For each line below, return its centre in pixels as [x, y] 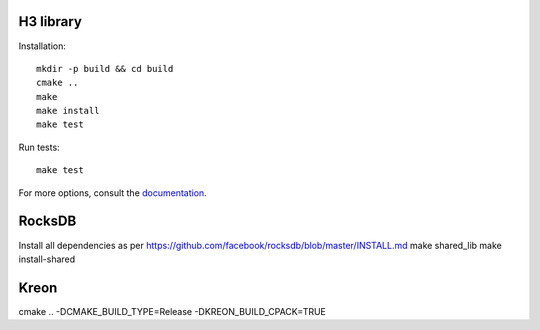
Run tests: [39, 147]
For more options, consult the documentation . [112, 192]
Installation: [42, 46]
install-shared [47, 259]
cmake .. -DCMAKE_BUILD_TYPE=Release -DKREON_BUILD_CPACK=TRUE [172, 311]
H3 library [50, 21]
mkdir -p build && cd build [105, 68]
